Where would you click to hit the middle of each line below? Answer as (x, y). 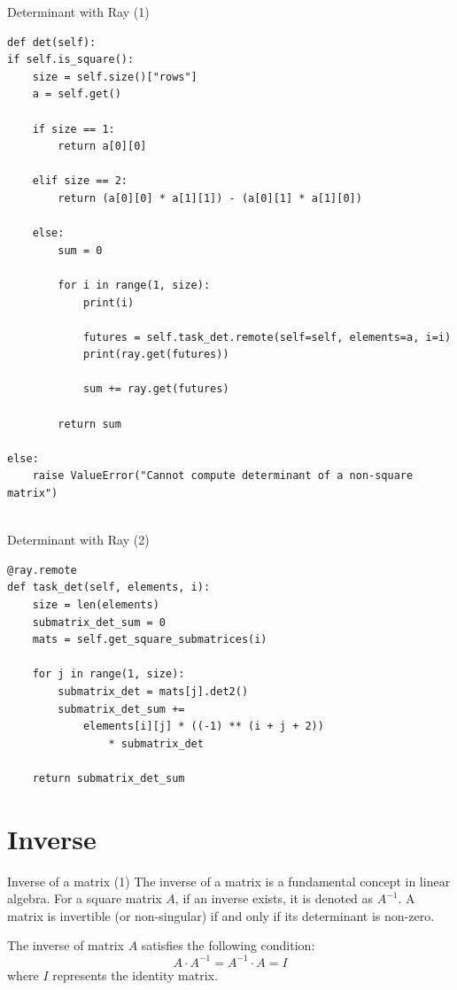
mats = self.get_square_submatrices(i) (150, 640)
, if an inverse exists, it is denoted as (274, 898)
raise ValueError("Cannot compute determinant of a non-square (223, 476)
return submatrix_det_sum (108, 778)
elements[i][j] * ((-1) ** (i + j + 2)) (203, 727)
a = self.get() (77, 94)
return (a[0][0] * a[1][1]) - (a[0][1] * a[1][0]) (210, 198)
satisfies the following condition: (228, 945)
